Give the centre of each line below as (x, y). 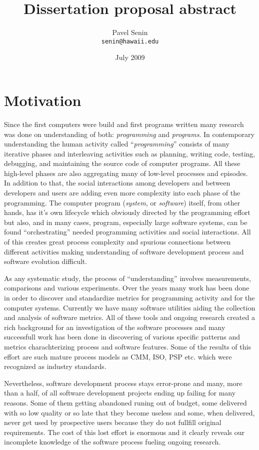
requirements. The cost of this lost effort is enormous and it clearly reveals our (124, 432)
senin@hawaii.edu (130, 41)
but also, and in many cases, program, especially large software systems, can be (126, 222)
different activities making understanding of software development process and (124, 251)
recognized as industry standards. (55, 366)
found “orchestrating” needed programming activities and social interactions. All (127, 232)
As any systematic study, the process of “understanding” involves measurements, (127, 278)
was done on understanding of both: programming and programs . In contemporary (129, 134)
